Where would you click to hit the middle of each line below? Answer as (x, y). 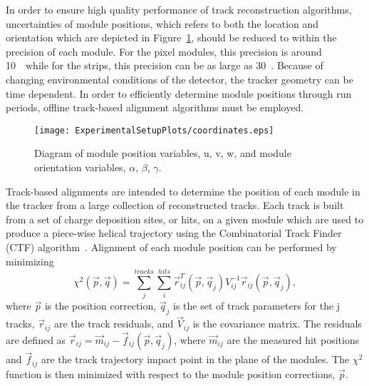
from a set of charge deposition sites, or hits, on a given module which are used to (185, 219)
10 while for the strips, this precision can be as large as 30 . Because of (165, 65)
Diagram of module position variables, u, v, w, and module (163, 153)
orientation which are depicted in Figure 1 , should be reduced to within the (171, 37)
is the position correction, (100, 306)
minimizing (30, 261)
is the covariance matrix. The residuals (277, 324)
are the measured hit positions (293, 339)
